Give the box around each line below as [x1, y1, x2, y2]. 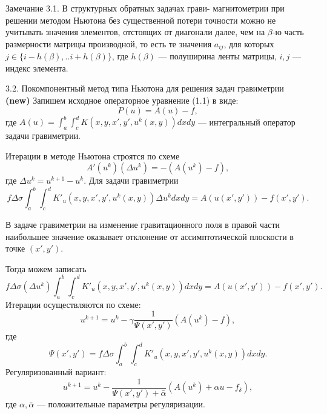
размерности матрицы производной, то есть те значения [5, 37, 212, 50]
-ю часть [272, 25, 304, 38]
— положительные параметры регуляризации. [36, 397, 205, 410]
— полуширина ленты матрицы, [158, 50, 277, 62]
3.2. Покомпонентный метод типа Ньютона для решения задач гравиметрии [5, 82, 284, 95]
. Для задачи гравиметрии [84, 174, 179, 187]
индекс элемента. [5, 61, 68, 74]
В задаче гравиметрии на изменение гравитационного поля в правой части [5, 218, 280, 230]
